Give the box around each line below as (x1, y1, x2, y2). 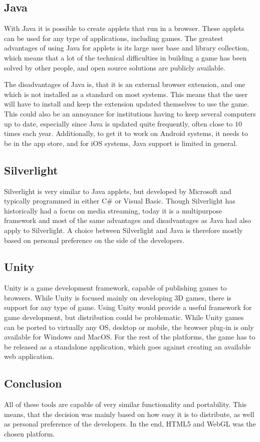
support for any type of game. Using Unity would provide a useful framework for (4, 302, 252, 312)
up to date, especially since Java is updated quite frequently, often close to (4, 118, 233, 128)
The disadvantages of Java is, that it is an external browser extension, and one (4, 79, 245, 89)
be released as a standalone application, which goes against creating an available (4, 341, 251, 351)
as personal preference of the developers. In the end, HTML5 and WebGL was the (4, 418, 256, 429)
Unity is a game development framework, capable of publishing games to (4, 282, 227, 293)
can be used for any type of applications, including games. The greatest (4, 32, 223, 43)
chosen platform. (4, 428, 55, 439)
